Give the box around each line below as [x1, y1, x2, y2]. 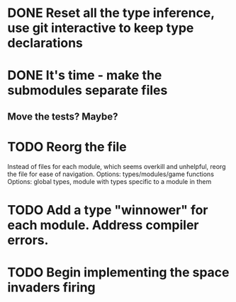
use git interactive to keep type [7, 20, 194, 36]
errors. [7, 232, 49, 248]
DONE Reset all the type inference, [7, 5, 215, 21]
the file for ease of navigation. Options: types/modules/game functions [7, 170, 215, 178]
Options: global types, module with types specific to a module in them [7, 177, 212, 185]
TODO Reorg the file [7, 139, 128, 155]
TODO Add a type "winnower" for [7, 202, 208, 218]
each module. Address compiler [7, 217, 200, 233]
